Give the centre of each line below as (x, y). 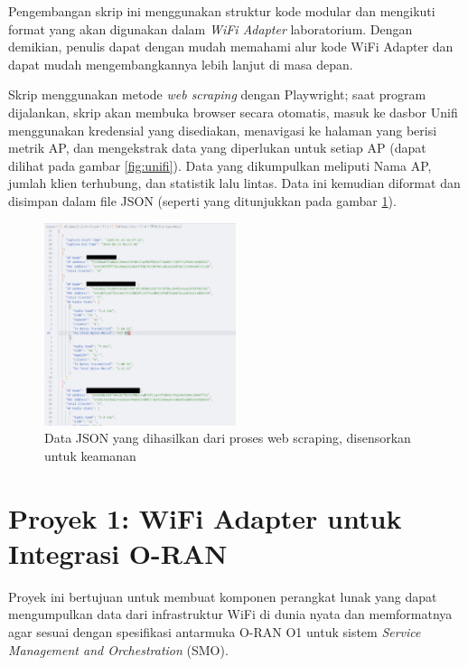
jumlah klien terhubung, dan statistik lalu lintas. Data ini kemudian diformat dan (234, 183)
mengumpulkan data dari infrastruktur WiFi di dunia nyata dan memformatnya (230, 614)
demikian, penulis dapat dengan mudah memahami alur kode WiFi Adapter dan (231, 47)
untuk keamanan (90, 455)
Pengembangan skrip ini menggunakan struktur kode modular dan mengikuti (222, 11)
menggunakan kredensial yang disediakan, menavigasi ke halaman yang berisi (223, 130)
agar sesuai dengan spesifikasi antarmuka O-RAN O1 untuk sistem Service (215, 631)
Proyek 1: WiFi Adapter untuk (205, 517)
